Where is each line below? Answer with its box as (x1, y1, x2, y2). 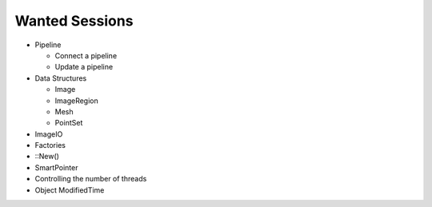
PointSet (54, 118, 83, 128)
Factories (34, 141, 66, 150)
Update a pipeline (54, 62, 114, 72)
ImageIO (34, 129, 63, 139)
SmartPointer (34, 162, 78, 172)
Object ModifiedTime (34, 185, 105, 195)
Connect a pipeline (54, 50, 118, 60)
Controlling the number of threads (34, 174, 147, 184)
